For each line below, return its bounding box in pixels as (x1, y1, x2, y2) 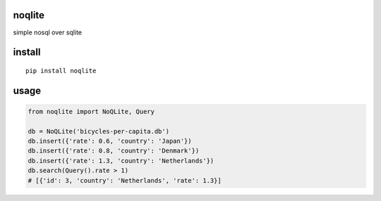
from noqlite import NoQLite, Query (28, 108, 155, 115)
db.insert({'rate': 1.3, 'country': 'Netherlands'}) (28, 157, 214, 164)
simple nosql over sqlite (13, 28, 83, 37)
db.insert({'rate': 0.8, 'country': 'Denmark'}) (28, 147, 200, 155)
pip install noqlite (25, 67, 97, 74)
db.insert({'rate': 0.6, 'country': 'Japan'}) (28, 137, 192, 145)
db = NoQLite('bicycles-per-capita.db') (28, 127, 169, 135)
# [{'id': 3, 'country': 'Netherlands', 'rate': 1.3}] (28, 176, 222, 184)
